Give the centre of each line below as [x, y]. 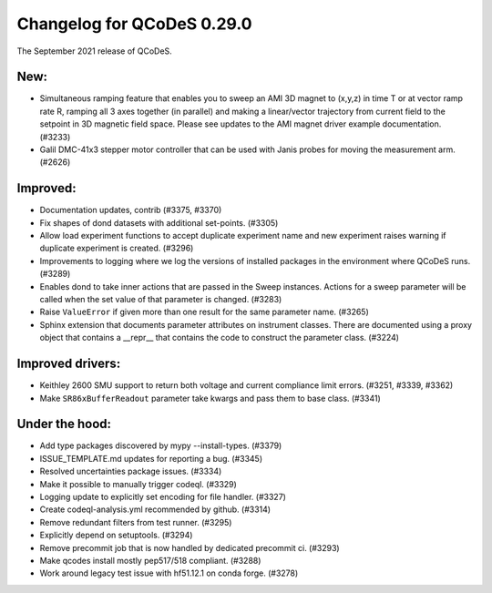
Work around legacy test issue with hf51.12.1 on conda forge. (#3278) [169, 573]
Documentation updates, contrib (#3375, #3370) [131, 210]
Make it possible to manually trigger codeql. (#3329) [138, 484]
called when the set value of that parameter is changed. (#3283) [161, 300]
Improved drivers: [69, 364]
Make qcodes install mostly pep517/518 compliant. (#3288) [150, 560]
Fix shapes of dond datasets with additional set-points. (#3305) [159, 222]
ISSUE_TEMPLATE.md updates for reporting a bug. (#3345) [151, 458]
